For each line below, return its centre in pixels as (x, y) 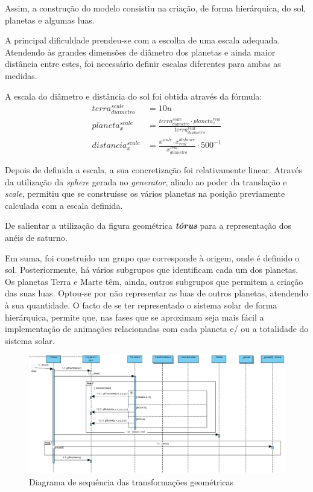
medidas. (21, 75)
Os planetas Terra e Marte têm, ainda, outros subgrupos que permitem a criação (154, 281)
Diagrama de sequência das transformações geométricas (131, 481)
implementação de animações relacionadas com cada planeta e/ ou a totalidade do (157, 329)
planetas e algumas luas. (50, 20)
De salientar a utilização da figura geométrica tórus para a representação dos (148, 225)
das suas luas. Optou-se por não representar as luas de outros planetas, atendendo (156, 293)
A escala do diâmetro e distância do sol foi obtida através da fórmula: (134, 96)
